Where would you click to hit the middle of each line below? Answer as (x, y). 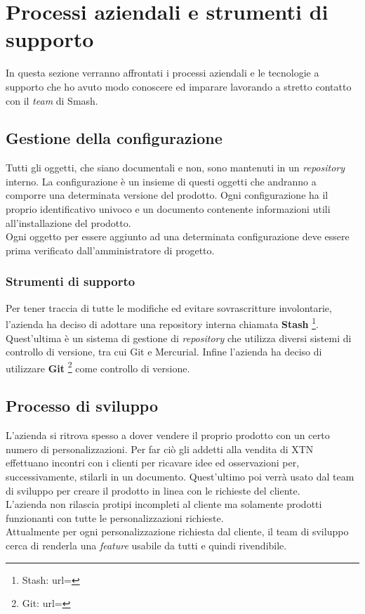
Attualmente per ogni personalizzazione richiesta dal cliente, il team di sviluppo (177, 531)
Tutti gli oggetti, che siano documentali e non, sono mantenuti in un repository (175, 168)
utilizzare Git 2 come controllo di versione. (98, 367)
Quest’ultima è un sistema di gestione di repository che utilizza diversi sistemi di (179, 338)
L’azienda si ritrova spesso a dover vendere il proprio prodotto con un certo (168, 435)
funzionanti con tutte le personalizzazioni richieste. (115, 517)
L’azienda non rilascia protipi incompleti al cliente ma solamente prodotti (164, 504)
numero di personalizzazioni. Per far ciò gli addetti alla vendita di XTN (160, 449)
